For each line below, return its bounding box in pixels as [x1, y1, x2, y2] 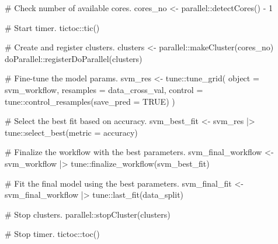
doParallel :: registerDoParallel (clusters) [5, 52, 143, 64]
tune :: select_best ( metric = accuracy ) [5, 126, 138, 138]
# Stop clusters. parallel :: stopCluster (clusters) [5, 208, 171, 220]
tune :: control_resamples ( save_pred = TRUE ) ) [5, 95, 175, 107]
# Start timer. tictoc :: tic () [5, 21, 100, 33]
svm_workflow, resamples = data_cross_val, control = [5, 83, 203, 95]
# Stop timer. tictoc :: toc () [5, 228, 100, 240]
